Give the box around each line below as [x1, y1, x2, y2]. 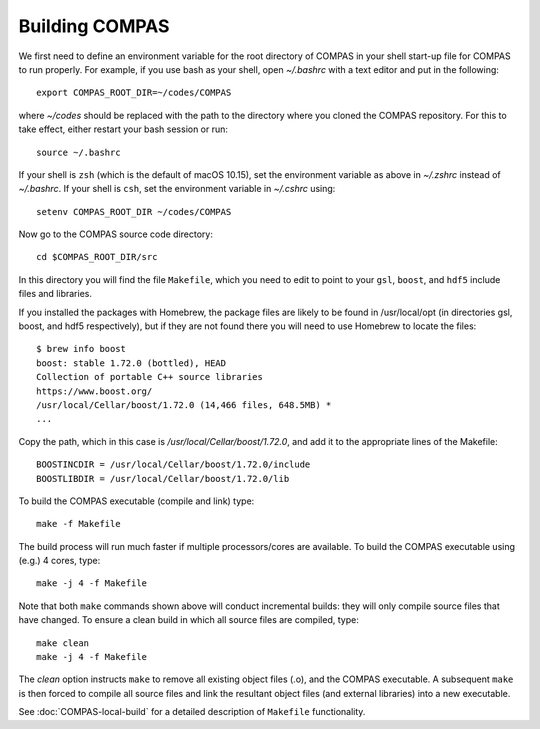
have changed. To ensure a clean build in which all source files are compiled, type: [18, 614, 359, 626]
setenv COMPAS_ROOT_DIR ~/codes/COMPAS [36, 206, 232, 217]
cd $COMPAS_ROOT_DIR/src [36, 251, 158, 263]
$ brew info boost [36, 343, 127, 355]
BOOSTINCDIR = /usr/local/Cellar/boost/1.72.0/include [36, 459, 311, 470]
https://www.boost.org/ [36, 385, 153, 397]
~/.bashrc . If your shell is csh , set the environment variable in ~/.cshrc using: [18, 183, 336, 195]
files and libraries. [18, 288, 92, 300]
